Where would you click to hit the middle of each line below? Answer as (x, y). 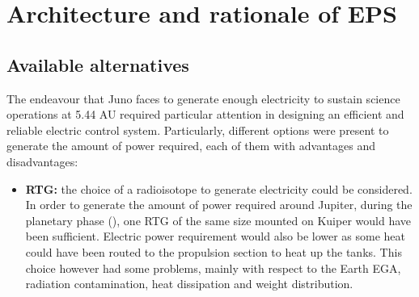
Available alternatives (98, 64)
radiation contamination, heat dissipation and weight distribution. (189, 284)
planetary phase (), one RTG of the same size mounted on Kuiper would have (218, 220)
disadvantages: (42, 161)
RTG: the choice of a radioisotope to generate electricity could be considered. (219, 188)
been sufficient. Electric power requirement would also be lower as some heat (216, 236)
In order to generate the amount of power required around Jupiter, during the (219, 205)
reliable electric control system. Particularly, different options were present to (198, 130)
